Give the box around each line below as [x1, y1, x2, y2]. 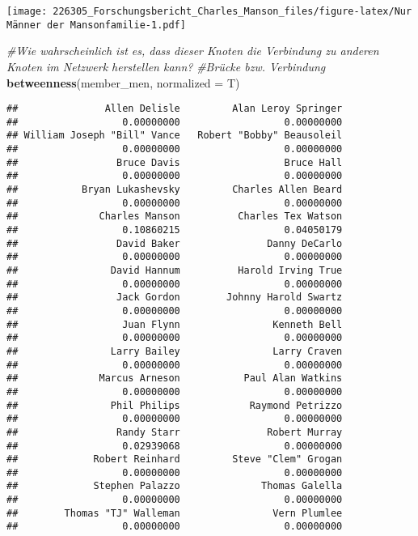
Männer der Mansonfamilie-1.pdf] [6, 19, 186, 31]
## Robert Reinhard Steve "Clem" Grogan [6, 453, 343, 466]
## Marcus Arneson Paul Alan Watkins [6, 372, 343, 385]
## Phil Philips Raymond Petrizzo [6, 399, 343, 411]
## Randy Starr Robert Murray [6, 426, 343, 438]
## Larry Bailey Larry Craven [6, 345, 343, 357]
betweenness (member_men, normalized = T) [6, 74, 240, 91]
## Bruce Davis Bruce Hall [6, 156, 343, 168]
